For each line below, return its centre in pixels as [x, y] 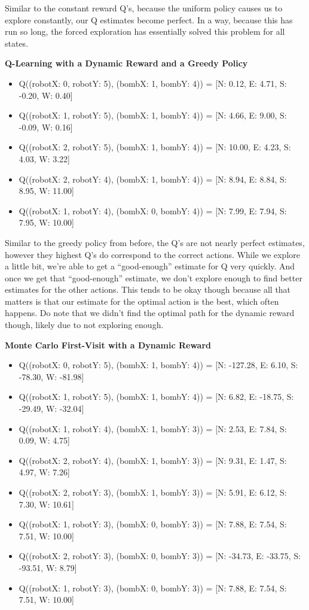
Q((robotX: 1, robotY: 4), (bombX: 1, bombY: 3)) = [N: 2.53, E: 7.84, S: [153, 428]
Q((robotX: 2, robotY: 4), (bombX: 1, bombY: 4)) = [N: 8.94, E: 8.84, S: [153, 179]
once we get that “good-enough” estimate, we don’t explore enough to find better [154, 277]
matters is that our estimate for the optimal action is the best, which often [142, 301]
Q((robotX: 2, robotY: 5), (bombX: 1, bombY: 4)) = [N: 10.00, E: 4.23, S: [155, 147]
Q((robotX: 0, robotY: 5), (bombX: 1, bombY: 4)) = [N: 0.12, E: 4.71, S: [153, 83]
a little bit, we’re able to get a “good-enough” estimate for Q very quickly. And [150, 266]
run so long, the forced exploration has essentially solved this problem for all [145, 31]
